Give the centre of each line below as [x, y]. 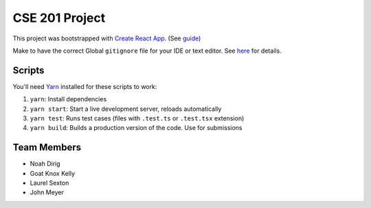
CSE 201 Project [59, 18]
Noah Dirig [45, 164]
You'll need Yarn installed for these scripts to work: [85, 86]
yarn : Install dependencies [68, 99]
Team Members [47, 147]
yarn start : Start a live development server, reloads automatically [126, 109]
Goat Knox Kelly [53, 173]
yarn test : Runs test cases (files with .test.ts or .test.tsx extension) [137, 118]
